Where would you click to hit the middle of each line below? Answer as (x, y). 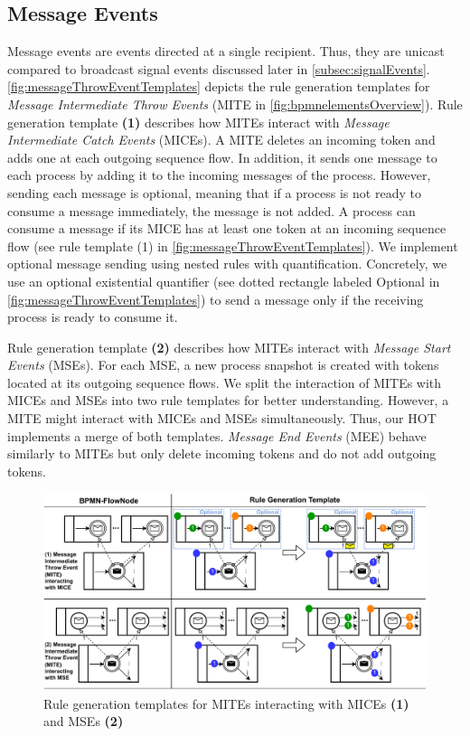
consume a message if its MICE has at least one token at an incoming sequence (227, 228)
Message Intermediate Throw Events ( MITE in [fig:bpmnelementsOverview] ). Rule (235, 104)
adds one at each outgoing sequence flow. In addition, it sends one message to (222, 157)
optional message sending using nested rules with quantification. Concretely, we (227, 264)
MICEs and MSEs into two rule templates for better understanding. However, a (228, 400)
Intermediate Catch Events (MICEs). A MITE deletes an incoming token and (221, 140)
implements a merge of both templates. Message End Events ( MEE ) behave (217, 435)
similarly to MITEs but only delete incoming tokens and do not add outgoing (222, 453)
